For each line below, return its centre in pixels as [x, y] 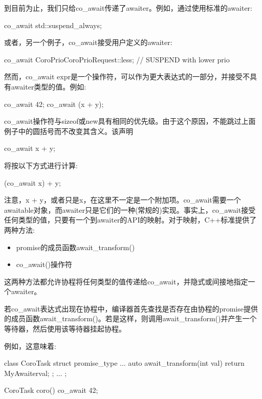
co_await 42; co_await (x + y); [54, 104]
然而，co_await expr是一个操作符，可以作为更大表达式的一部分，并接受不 [127, 76]
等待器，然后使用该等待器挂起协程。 [65, 329]
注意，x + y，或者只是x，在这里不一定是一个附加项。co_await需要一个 [123, 200]
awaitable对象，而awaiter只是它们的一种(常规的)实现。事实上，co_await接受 [130, 209]
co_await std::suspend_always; [53, 25]
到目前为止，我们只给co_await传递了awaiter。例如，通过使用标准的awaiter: [128, 8]
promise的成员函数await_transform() [75, 247]
